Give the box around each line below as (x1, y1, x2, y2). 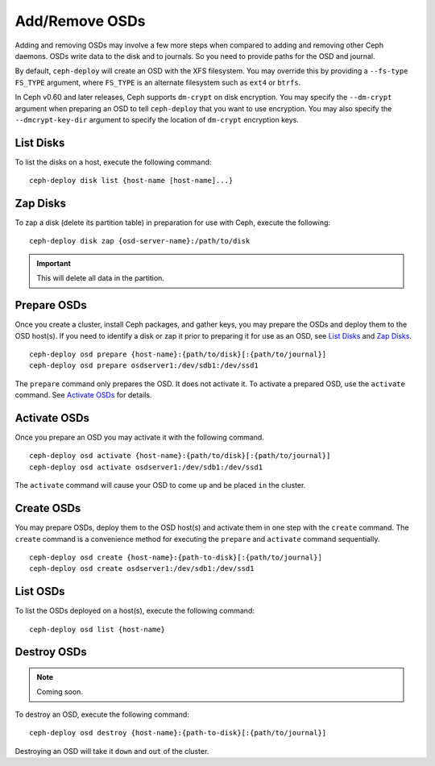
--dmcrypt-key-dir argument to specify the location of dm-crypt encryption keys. (14, 114, 300, 124)
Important (36, 258, 72, 268)
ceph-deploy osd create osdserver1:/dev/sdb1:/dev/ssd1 (29, 564, 255, 573)
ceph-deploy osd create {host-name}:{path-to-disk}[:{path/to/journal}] (29, 552, 322, 562)
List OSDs (14, 585, 65, 598)
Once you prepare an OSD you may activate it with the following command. (14, 432, 265, 443)
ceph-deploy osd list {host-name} (29, 625, 165, 634)
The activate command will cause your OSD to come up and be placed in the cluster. (14, 481, 306, 490)
